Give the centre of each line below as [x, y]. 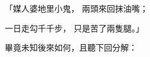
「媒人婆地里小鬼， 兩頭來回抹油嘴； [76, 8]
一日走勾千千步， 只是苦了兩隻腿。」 [74, 28]
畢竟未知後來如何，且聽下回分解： [71, 47]
